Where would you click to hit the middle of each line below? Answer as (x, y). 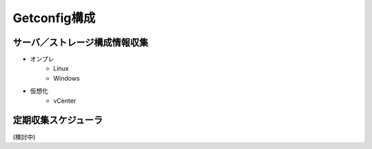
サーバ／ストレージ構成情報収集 (81, 42)
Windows (67, 78)
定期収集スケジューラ (58, 120)
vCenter (65, 101)
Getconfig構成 (54, 18)
